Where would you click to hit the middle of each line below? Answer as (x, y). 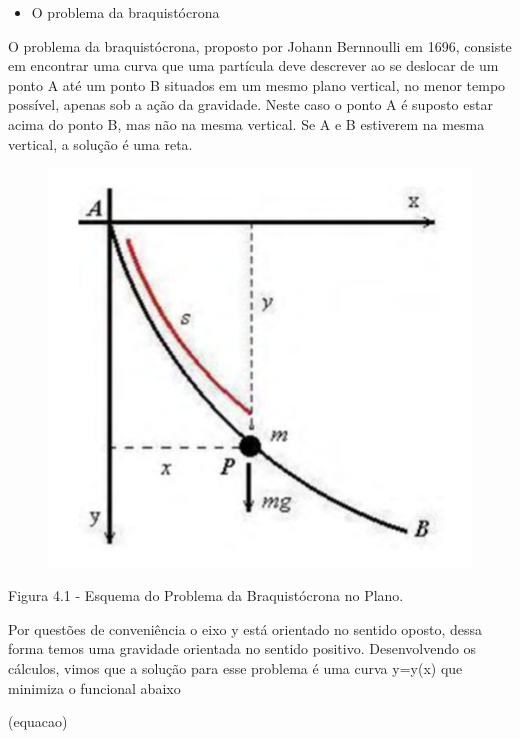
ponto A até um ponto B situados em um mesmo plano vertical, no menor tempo (257, 84)
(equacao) (38, 721)
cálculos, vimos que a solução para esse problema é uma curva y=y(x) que (235, 668)
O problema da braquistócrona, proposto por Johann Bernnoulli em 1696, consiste (260, 45)
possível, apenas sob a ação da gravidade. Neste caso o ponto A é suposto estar (250, 104)
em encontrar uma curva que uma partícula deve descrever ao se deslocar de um (253, 65)
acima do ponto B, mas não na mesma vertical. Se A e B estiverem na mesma (246, 123)
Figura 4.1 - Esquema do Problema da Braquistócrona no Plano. (206, 595)
